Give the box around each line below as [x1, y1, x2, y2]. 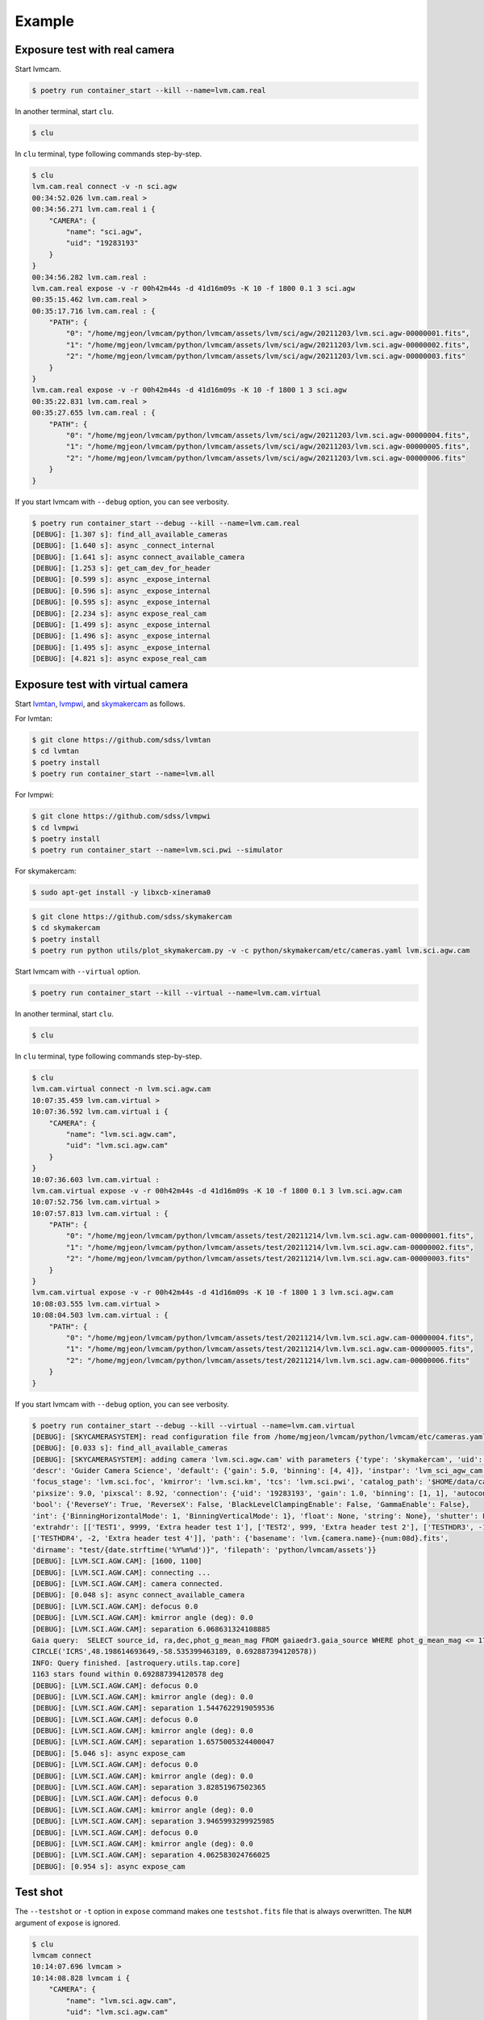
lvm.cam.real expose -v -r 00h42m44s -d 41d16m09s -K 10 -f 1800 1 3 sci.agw [31, 385, 347, 395]
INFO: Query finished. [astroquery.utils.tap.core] [31, 1658, 241, 1668]
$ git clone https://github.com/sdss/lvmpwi [31, 812, 211, 821]
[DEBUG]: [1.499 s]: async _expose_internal [31, 621, 211, 629]
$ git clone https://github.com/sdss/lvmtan [31, 735, 211, 745]
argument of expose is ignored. [15, 1917, 121, 1927]
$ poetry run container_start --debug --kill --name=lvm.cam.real [31, 518, 300, 528]
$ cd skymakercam [31, 924, 101, 932]
